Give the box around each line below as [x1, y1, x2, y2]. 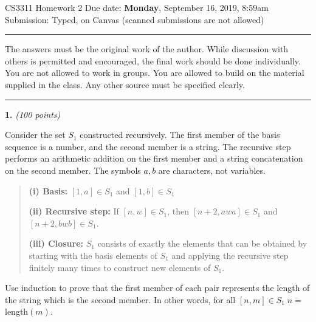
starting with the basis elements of [29, 248, 157, 261]
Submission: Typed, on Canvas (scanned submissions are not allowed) [5, 13, 264, 26]
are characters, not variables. [158, 163, 266, 176]
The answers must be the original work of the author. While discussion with [5, 43, 289, 55]
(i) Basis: [29, 184, 68, 197]
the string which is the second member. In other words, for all [5, 293, 236, 306]
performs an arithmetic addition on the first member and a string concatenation [5, 152, 303, 165]
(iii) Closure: [29, 237, 84, 250]
